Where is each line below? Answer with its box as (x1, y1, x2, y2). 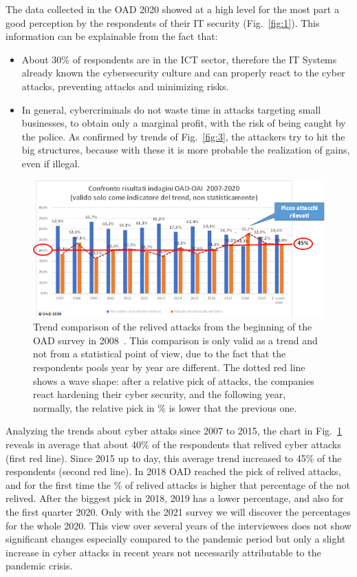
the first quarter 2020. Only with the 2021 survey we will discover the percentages (6, 504, 351, 518)
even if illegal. (21, 156, 80, 170)
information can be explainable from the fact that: (6, 29, 218, 43)
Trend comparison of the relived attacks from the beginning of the (33, 319, 312, 334)
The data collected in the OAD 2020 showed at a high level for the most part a (6, 2, 339, 16)
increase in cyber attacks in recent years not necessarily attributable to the (6, 545, 321, 559)
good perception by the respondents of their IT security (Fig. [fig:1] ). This (6, 15, 320, 30)
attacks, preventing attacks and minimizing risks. (21, 78, 229, 93)
